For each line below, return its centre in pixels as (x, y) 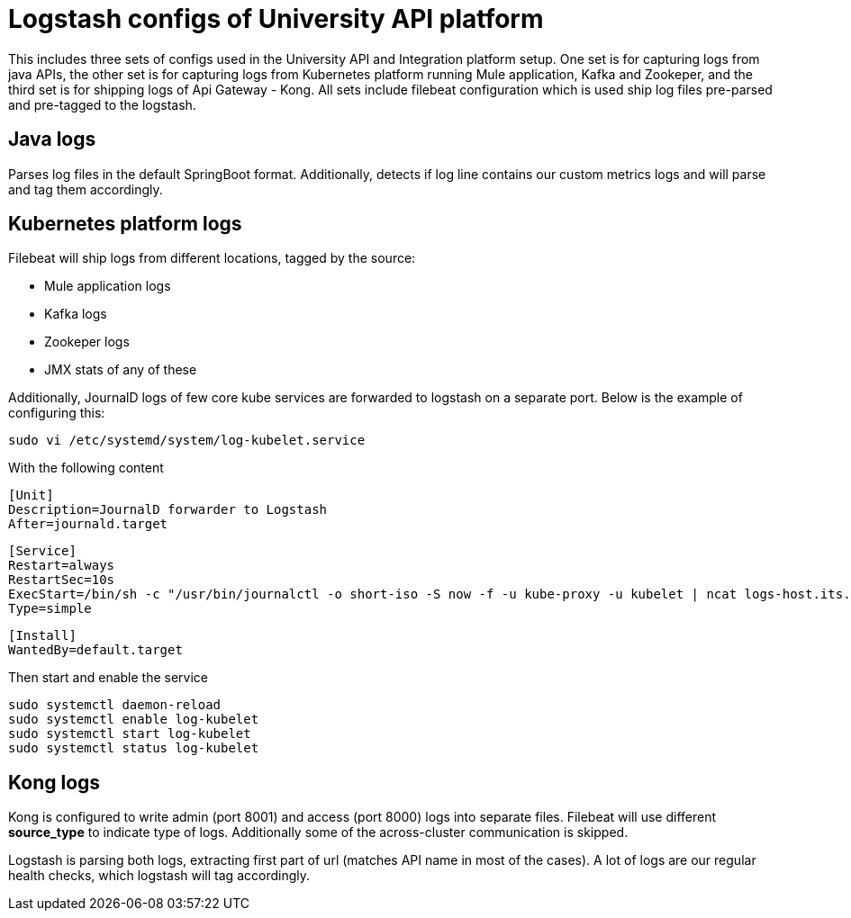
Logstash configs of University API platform (276, 19)
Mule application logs (108, 286)
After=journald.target (88, 524)
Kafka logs (76, 314)
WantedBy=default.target (95, 650)
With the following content (86, 468)
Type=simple (50, 609)
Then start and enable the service (109, 678)
